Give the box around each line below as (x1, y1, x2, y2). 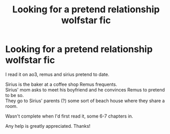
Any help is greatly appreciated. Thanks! (5, 123, 91, 129)
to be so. (5, 92, 24, 98)
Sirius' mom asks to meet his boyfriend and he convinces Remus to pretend (5, 86, 165, 93)
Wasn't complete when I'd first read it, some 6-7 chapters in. (5, 113, 133, 119)
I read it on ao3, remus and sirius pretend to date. (5, 71, 110, 78)
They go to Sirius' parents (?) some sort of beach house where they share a (5, 98, 165, 104)
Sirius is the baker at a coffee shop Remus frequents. (5, 81, 117, 87)
